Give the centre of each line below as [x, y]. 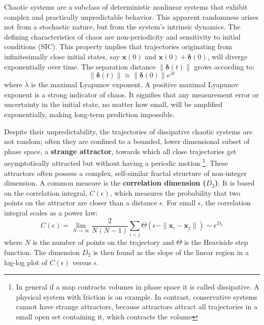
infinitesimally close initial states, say [62, 56]
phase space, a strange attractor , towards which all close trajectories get [120, 151]
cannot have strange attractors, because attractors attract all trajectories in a [137, 306]
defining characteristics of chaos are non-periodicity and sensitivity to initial [122, 36]
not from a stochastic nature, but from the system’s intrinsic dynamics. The [122, 27]
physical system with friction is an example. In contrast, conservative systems [137, 296]
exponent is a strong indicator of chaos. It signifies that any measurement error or [131, 94]
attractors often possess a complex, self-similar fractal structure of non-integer [126, 173]
